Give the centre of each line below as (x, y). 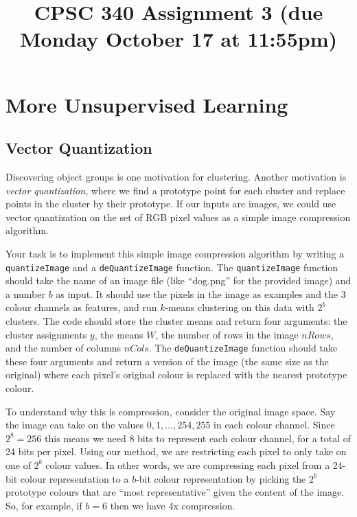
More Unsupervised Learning (147, 104)
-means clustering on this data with (240, 307)
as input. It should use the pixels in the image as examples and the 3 (201, 294)
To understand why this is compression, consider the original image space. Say (171, 411)
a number (25, 294)
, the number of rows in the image (227, 334)
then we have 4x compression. (173, 505)
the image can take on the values (75, 425)
